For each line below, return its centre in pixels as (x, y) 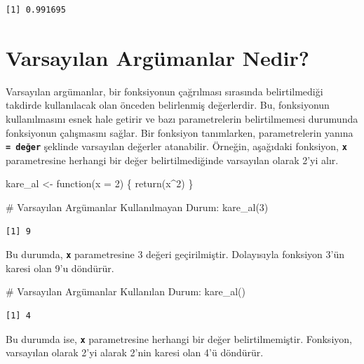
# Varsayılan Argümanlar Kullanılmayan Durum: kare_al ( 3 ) (137, 207)
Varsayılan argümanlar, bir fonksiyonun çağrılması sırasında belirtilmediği (164, 91)
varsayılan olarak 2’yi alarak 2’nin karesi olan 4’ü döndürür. (135, 352)
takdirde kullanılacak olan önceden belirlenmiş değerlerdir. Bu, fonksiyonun (168, 105)
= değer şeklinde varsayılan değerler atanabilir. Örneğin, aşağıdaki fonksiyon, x (176, 146)
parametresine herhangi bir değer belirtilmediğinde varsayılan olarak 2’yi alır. (172, 160)
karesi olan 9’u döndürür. (60, 268)
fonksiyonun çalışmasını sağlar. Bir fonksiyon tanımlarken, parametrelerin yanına (180, 132)
